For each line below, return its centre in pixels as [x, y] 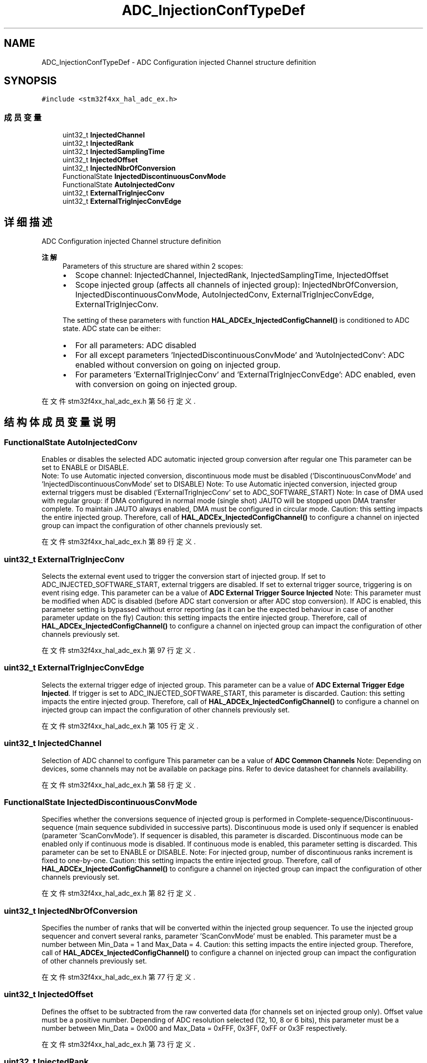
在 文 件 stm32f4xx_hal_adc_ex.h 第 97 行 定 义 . [118, 650]
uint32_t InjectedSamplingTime [114, 152]
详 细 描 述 [28, 222]
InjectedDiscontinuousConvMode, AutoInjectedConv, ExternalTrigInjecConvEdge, [225, 295]
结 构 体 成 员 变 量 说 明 [60, 422]
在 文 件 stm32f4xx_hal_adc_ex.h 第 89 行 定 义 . [119, 542]
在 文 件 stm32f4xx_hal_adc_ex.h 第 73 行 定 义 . [118, 1044]
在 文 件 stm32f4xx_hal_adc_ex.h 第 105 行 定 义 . [120, 726]
